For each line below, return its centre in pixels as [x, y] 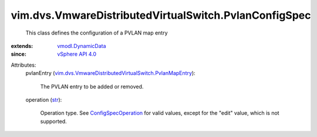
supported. [53, 121]
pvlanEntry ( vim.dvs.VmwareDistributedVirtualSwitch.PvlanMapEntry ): [111, 73]
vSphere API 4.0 [77, 54]
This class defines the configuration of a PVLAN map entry [97, 33]
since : [18, 54]
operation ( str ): [44, 100]
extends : [22, 46]
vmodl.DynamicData [82, 46]
